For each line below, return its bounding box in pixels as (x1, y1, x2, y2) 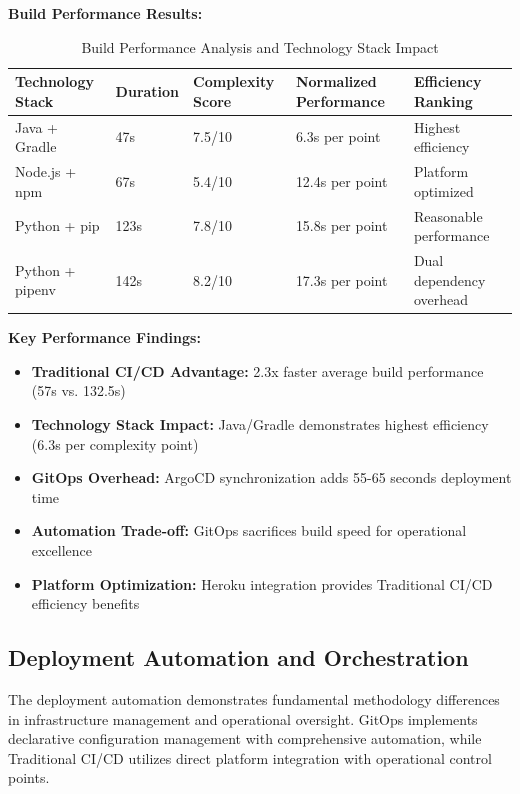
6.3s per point (295, 126, 381, 147)
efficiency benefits (31, 593, 140, 614)
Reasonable (413, 205, 483, 226)
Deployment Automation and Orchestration (8, 642, 469, 673)
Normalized (295, 71, 377, 92)
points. (8, 767, 50, 788)
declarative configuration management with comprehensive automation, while (8, 728, 482, 749)
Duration (115, 80, 180, 101)
